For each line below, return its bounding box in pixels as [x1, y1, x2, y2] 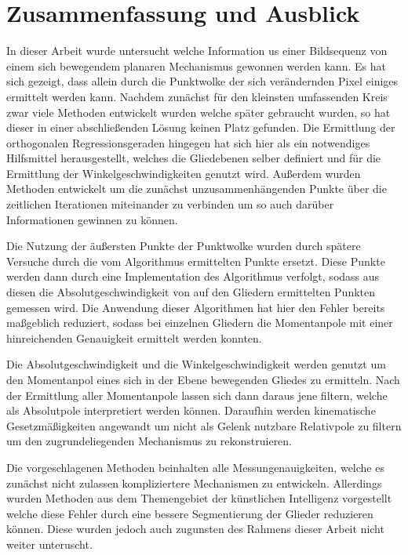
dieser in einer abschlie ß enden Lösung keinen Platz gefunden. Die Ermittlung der [6, 119, 395, 136]
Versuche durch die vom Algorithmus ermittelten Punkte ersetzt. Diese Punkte [6, 252, 385, 269]
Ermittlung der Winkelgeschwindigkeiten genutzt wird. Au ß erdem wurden [6, 165, 361, 181]
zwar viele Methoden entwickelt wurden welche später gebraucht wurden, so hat [6, 103, 391, 120]
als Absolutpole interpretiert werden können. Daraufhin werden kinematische [6, 402, 376, 419]
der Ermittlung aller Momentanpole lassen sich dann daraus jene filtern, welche [6, 386, 388, 403]
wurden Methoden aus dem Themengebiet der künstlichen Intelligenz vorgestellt [6, 490, 392, 506]
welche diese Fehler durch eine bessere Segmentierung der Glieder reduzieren [6, 505, 373, 521]
